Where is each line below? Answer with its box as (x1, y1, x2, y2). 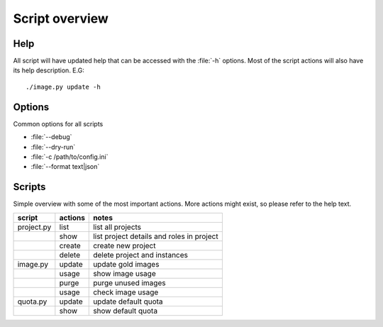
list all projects (93, 222, 142, 232)
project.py (17, 222, 52, 232)
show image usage (93, 268, 156, 278)
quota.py (17, 296, 48, 306)
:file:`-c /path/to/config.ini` (30, 153, 109, 161)
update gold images (93, 259, 160, 269)
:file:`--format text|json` (30, 162, 100, 171)
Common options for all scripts (13, 119, 104, 128)
